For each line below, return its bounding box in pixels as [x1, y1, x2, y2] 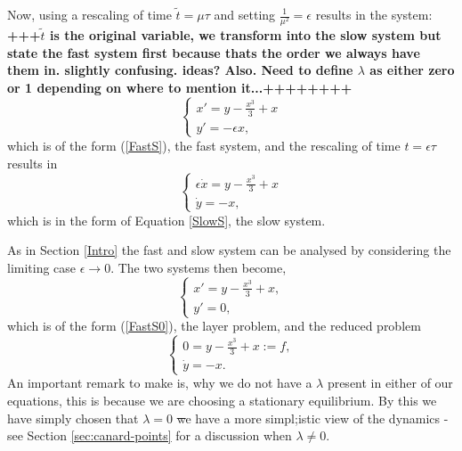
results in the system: [315, 5, 433, 23]
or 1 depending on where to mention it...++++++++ [7, 78, 353, 96]
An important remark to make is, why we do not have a [7, 373, 312, 392]
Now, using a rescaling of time [7, 5, 172, 23]
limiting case [7, 258, 77, 277]
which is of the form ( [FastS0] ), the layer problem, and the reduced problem [7, 316, 421, 335]
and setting [214, 5, 276, 23]
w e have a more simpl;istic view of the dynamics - [176, 408, 449, 427]
